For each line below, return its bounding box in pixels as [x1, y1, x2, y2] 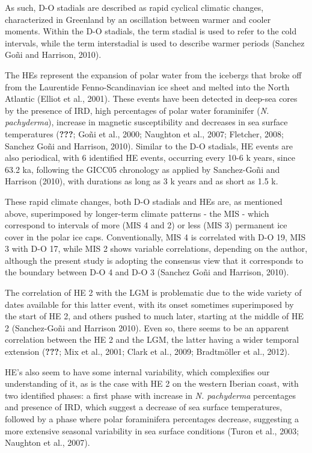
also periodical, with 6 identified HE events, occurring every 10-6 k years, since [5, 151, 295, 164]
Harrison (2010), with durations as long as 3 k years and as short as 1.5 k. [5, 175, 278, 187]
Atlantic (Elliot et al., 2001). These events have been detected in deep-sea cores [5, 92, 298, 105]
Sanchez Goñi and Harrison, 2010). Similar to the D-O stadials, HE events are [5, 139, 293, 152]
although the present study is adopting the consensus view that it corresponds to [5, 254, 304, 266]
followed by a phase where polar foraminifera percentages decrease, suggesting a [5, 413, 299, 425]
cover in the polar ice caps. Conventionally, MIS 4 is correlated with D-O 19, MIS [5, 230, 306, 243]
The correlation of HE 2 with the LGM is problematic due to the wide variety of [5, 286, 302, 299]
